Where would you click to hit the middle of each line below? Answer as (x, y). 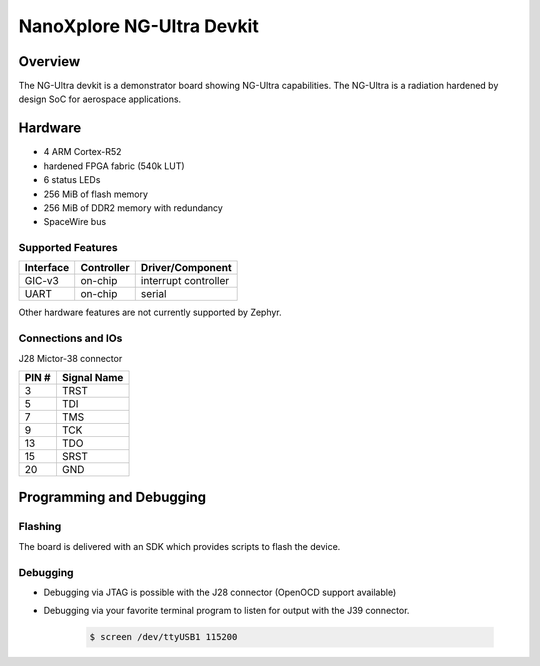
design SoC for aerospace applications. (100, 99)
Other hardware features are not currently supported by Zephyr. (150, 312)
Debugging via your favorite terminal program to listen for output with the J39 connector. (226, 611)
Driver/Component (186, 268)
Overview (49, 61)
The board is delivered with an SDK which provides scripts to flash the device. (179, 546)
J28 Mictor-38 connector (70, 358)
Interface (47, 268)
